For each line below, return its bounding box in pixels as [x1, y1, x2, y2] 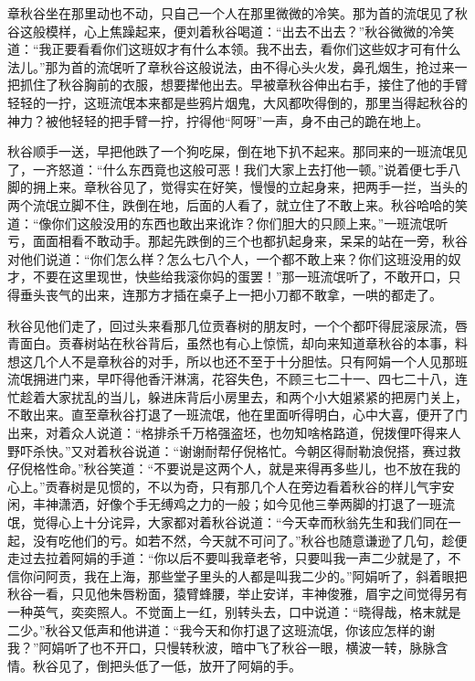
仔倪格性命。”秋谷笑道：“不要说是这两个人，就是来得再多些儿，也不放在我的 [7, 459, 461, 478]
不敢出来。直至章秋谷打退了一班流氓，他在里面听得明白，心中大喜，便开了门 [7, 405, 468, 424]
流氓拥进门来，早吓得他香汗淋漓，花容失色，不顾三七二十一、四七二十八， [7, 369, 455, 388]
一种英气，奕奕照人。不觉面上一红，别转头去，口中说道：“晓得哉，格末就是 [7, 602, 461, 621]
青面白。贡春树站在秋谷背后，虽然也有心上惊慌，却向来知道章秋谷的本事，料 [7, 334, 468, 353]
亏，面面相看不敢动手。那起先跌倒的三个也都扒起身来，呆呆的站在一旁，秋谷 [7, 231, 468, 250]
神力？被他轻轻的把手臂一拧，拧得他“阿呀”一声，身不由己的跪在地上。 [7, 111, 429, 130]
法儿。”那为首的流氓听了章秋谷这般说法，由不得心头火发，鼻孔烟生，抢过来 [7, 57, 455, 76]
